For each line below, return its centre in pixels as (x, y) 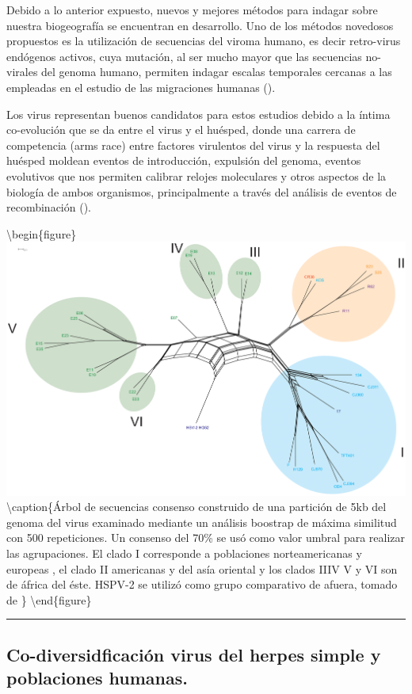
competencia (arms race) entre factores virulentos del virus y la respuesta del (193, 145)
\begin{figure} (42, 233)
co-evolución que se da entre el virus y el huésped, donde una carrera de (181, 130)
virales (22, 72)
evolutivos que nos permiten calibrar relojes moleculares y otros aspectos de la (196, 175)
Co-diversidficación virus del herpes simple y (194, 654)
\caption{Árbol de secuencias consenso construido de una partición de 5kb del (196, 507)
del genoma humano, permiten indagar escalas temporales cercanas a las (217, 72)
